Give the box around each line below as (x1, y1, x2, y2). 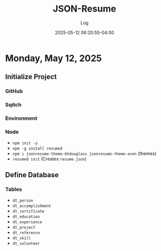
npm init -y (12, 141, 38, 146)
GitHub (5, 88, 23, 95)
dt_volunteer (12, 241, 40, 246)
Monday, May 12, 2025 (5, 53, 102, 64)
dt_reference (12, 230, 40, 235)
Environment (5, 115, 38, 122)
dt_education (12, 214, 40, 220)
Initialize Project (5, 73, 57, 81)
